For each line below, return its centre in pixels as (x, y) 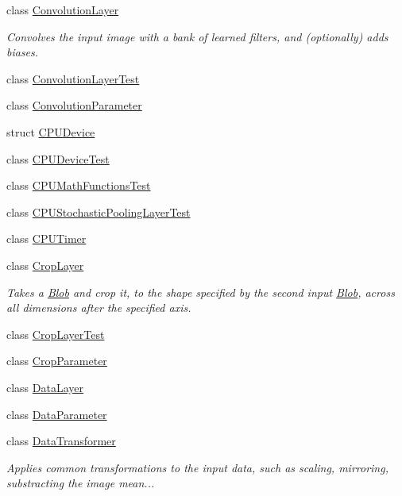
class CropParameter (57, 361)
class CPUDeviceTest (58, 158)
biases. (23, 52)
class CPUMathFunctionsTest (79, 185)
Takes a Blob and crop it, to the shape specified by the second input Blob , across (201, 292)
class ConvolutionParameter (74, 105)
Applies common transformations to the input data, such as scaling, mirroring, (197, 467)
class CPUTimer (46, 238)
